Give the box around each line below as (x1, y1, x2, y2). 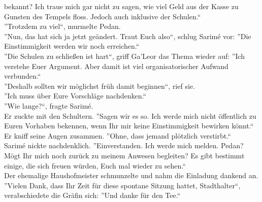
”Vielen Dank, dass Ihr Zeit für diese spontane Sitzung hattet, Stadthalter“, (4, 180, 241, 190)
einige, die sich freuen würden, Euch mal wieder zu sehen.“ (4, 160, 186, 171)
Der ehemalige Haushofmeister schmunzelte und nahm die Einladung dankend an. (4, 170, 258, 181)
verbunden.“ (4, 71, 41, 81)
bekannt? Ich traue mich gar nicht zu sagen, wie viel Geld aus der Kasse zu (4, 1, 239, 11)
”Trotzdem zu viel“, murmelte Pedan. (4, 21, 121, 31)
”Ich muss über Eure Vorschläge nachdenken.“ (4, 90, 147, 101)
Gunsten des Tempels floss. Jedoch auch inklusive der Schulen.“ (4, 11, 201, 21)
